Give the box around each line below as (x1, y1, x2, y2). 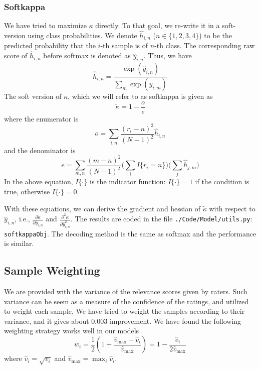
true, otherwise (4, 186, 50, 196)
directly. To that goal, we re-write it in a (95, 20, 220, 31)
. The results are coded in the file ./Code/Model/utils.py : (70, 213, 252, 224)
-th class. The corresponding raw (154, 40, 255, 51)
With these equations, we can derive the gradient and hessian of (4, 203, 200, 213)
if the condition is (195, 176, 249, 187)
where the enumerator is (4, 113, 79, 124)
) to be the (199, 30, 232, 41)
